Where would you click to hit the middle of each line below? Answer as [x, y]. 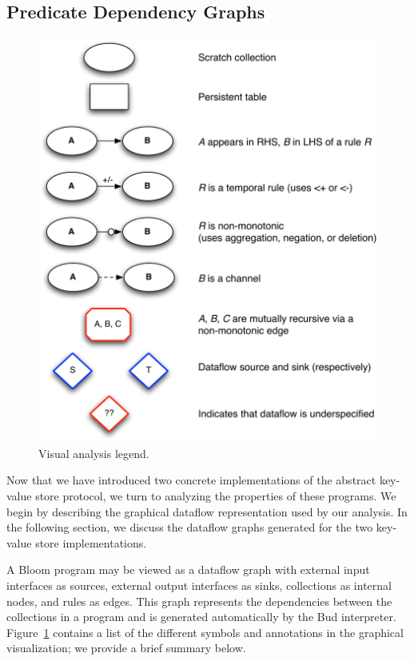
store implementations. [91, 542]
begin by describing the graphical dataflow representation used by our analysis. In [207, 511]
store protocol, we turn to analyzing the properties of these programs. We [216, 496]
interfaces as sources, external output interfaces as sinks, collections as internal [199, 585]
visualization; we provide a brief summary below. [126, 648]
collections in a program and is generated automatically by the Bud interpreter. [201, 617]
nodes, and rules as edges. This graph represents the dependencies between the [199, 601]
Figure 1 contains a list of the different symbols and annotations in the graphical [205, 632]
